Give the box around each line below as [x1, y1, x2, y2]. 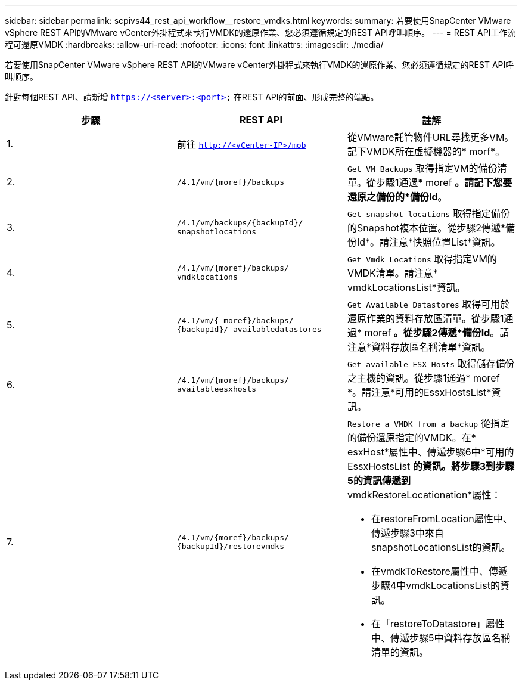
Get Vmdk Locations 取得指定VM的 [347, 253, 497, 265]
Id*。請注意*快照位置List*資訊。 [356, 236, 501, 248]
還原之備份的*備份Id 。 [347, 191, 448, 203]
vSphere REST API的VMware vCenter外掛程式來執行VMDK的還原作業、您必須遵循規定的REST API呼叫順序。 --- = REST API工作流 [5, 27, 516, 38]
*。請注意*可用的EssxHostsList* [347, 386, 492, 398]
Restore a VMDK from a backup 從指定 [347, 417, 509, 429]
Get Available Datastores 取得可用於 [347, 298, 510, 310]
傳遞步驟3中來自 [371, 527, 444, 539]
